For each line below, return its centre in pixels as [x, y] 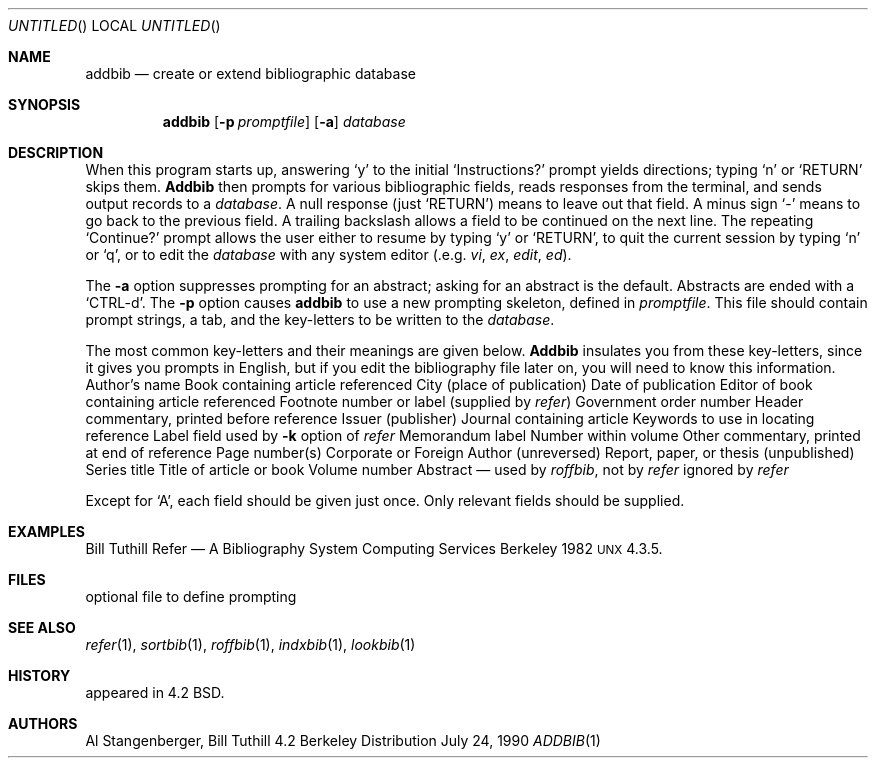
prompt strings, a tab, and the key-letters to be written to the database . [320, 319]
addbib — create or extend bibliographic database [250, 73]
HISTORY [39, 675]
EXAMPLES [46, 531]
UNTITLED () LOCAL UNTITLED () [114, 25]
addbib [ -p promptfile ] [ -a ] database [284, 121]
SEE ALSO [42, 627]
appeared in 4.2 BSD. [155, 692]
